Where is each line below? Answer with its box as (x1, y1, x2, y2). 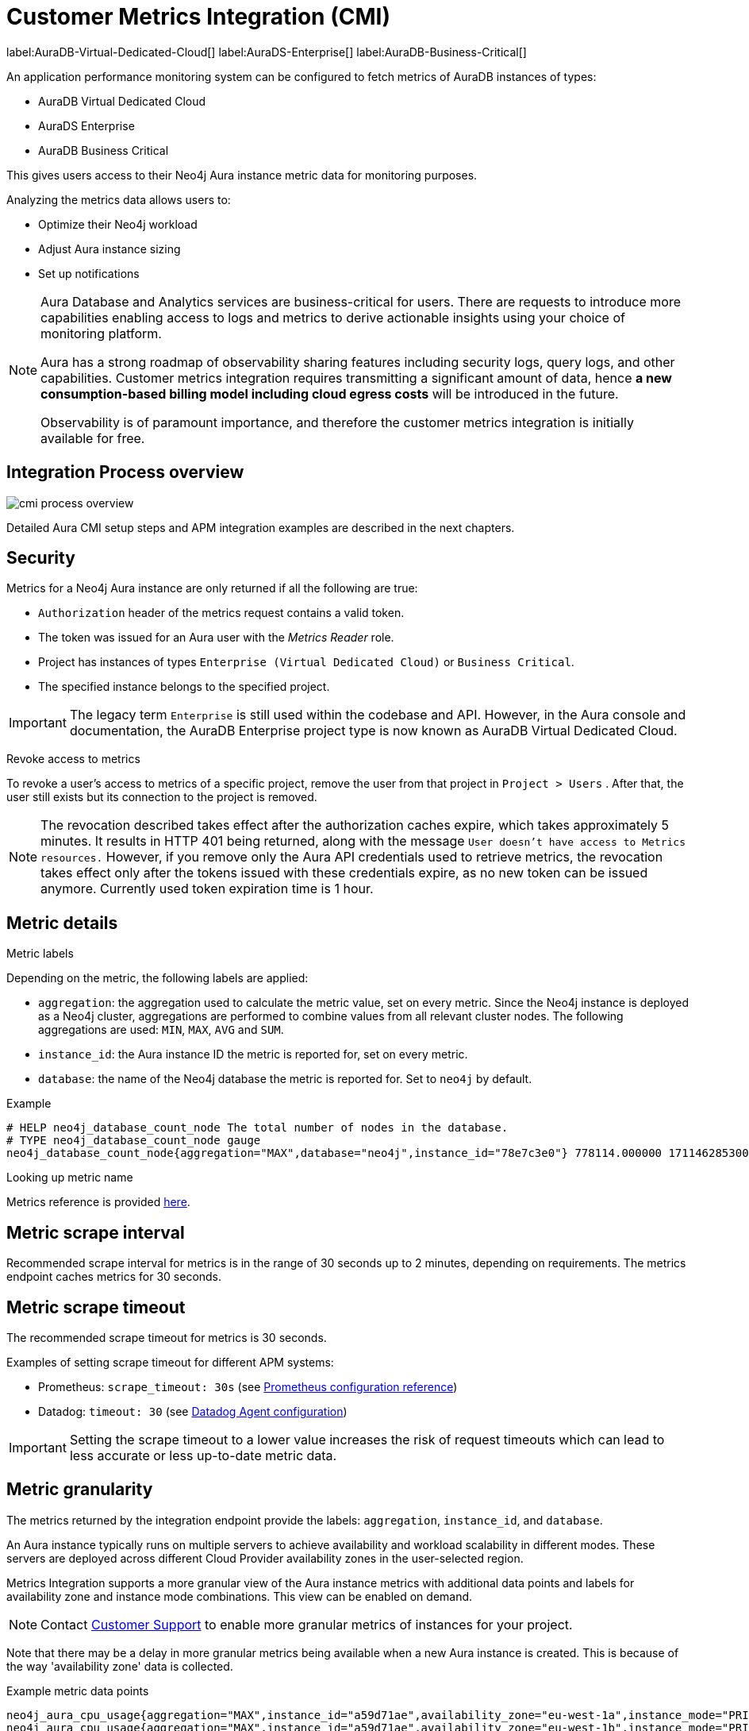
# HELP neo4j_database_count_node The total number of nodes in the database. (6, 1121, 509, 1135)
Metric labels (6, 946, 74, 961)
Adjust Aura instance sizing (38, 241, 181, 256)
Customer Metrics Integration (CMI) (6, 3, 390, 30)
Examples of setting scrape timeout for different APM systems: (6, 1355, 334, 1369)
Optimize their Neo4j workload (38, 217, 198, 231)
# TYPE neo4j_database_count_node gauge (6, 1134, 261, 1147)
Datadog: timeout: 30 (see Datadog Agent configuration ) (38, 1404, 348, 1418)
